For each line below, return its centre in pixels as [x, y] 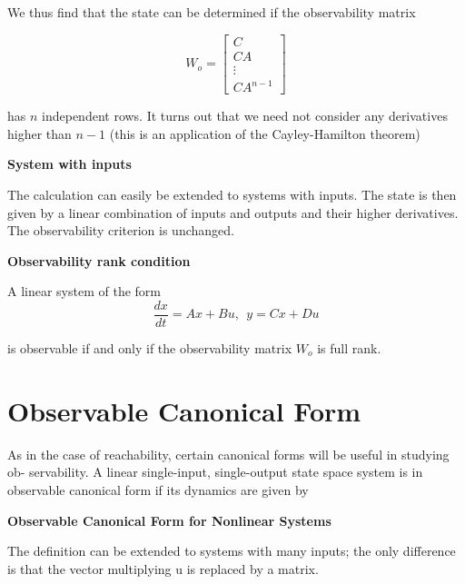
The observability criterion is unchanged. [121, 230]
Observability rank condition [99, 260]
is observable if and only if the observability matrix [150, 348]
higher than [40, 133]
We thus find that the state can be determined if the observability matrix [212, 12]
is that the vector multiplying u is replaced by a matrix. [163, 568]
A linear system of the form [84, 291]
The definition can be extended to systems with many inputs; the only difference [232, 551]
